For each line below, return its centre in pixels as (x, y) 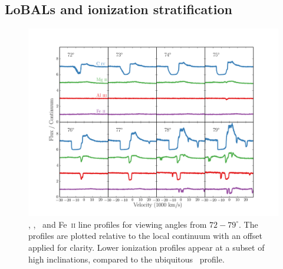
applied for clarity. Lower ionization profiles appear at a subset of (147, 247)
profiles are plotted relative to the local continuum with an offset (145, 236)
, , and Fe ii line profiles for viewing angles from (118, 224)
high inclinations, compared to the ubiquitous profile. (126, 259)
